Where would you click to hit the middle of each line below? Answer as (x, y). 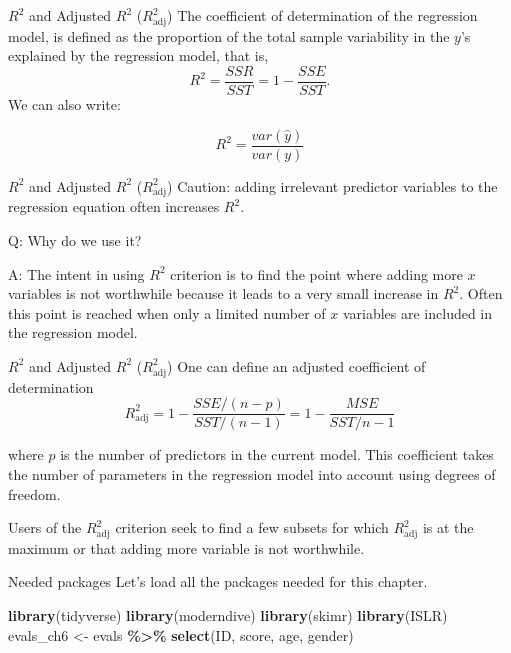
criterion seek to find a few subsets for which (252, 527)
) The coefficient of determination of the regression (322, 15)
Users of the (45, 527)
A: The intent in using (76, 273)
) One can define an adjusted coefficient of (296, 365)
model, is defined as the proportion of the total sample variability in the (229, 35)
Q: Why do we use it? (75, 239)
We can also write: (64, 103)
